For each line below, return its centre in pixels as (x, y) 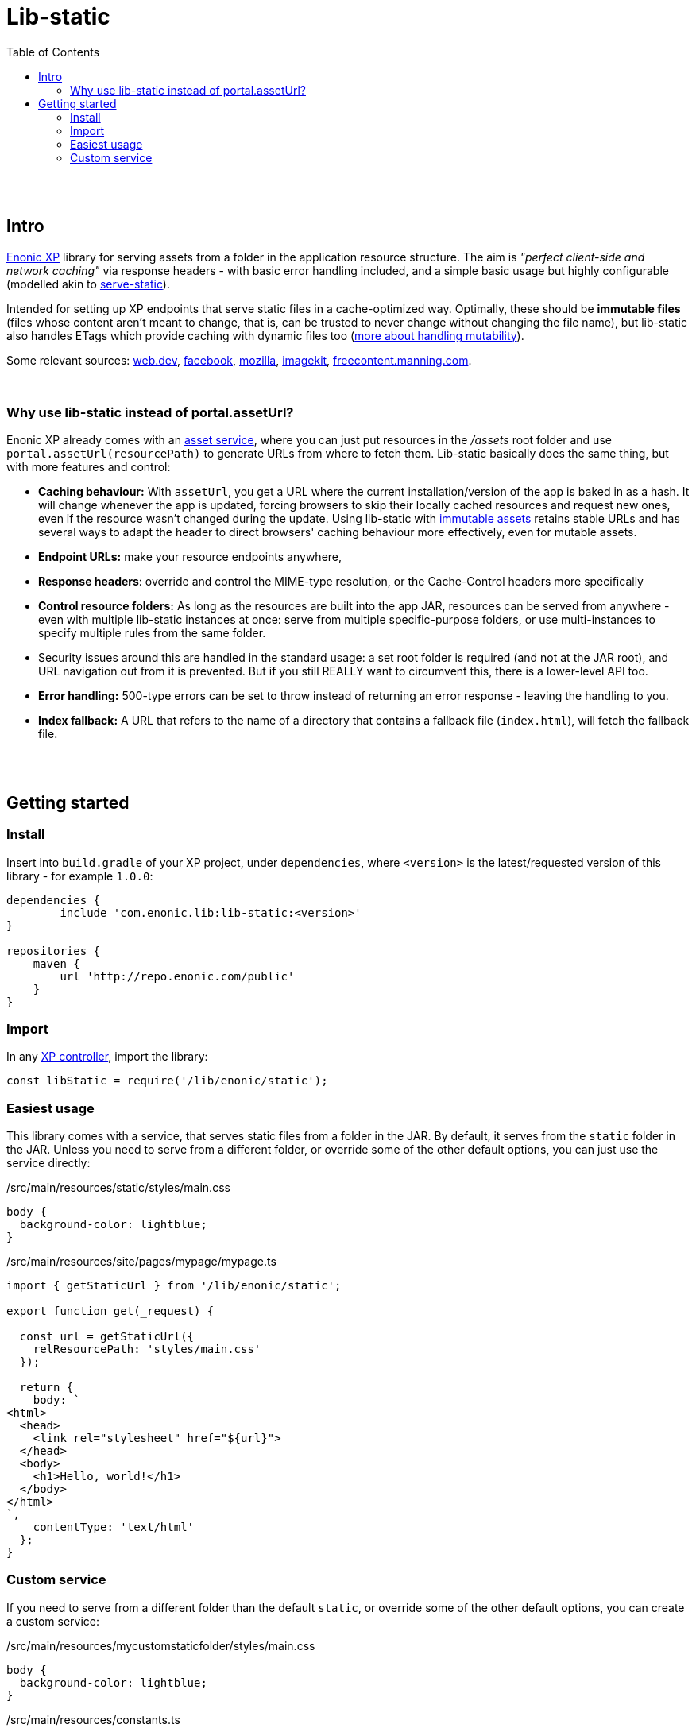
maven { (56, 963)
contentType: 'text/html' (114, 1527)
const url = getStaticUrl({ (107, 1337)
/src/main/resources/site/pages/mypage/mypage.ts (141, 1262)
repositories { (54, 951)
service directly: (48, 1163)
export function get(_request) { (110, 1311)
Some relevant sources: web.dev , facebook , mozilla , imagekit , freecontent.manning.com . (239, 360)
